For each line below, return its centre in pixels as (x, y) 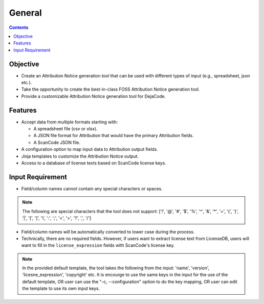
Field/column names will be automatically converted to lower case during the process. (108, 232)
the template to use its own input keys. (61, 288)
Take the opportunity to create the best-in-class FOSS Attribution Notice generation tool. (110, 89)
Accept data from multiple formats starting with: (70, 122)
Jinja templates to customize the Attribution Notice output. (80, 156)
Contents (19, 27)
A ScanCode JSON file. (57, 142)
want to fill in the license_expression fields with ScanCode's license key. (98, 245)
